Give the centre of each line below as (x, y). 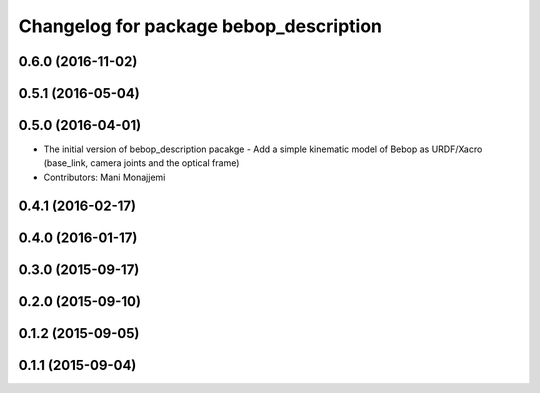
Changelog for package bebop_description (200, 26)
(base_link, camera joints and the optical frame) (141, 163)
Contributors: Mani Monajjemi (104, 177)
